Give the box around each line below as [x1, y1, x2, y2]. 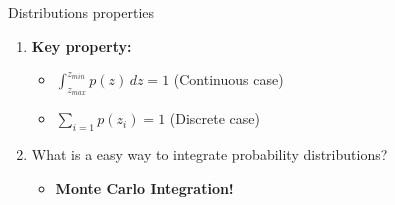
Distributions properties [8, 2, 155, 22]
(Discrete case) [169, 108, 260, 129]
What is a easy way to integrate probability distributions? [31, 144, 388, 165]
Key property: [31, 35, 132, 56]
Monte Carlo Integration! [55, 177, 234, 198]
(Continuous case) [173, 69, 284, 90]
